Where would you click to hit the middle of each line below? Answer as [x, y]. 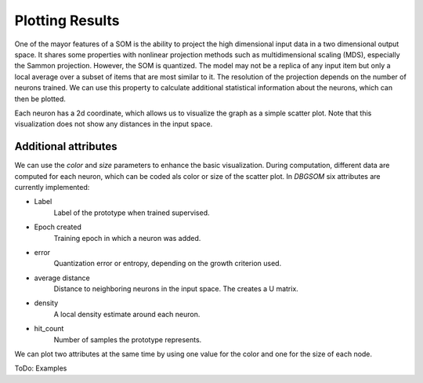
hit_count [49, 329]
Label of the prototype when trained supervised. [132, 213]
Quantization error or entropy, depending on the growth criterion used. [168, 264]
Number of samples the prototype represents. [128, 339]
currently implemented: [52, 187]
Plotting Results [67, 20]
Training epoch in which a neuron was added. [127, 238]
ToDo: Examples [41, 368]
